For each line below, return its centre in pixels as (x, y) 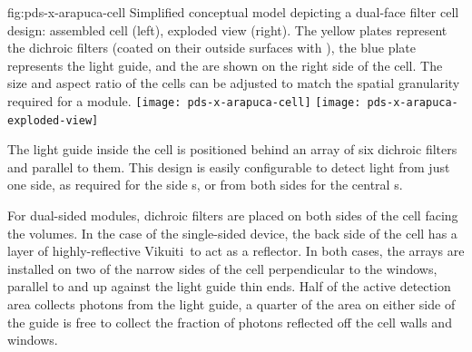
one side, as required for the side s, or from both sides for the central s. (205, 185)
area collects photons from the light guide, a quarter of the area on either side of (231, 304)
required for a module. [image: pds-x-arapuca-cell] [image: (184, 100)
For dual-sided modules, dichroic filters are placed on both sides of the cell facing (233, 215)
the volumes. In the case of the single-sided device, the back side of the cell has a (232, 233)
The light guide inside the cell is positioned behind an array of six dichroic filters (232, 149)
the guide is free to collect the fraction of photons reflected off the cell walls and (230, 322)
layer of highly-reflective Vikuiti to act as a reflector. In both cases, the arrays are (236, 251)
